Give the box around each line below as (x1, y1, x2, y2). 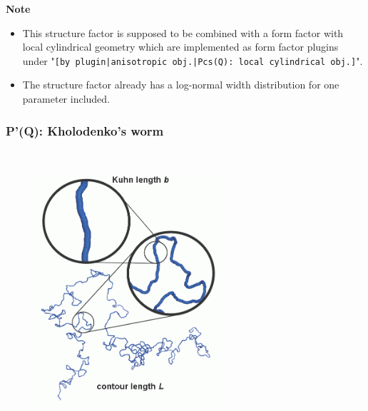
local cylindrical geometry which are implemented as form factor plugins (22, 39, 339, 54)
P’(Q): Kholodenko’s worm (6, 121, 164, 139)
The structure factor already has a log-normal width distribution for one (22, 77, 339, 92)
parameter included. (22, 91, 111, 106)
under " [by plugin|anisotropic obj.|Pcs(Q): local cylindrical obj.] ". (22, 53, 363, 68)
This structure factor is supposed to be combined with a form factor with (22, 25, 344, 40)
